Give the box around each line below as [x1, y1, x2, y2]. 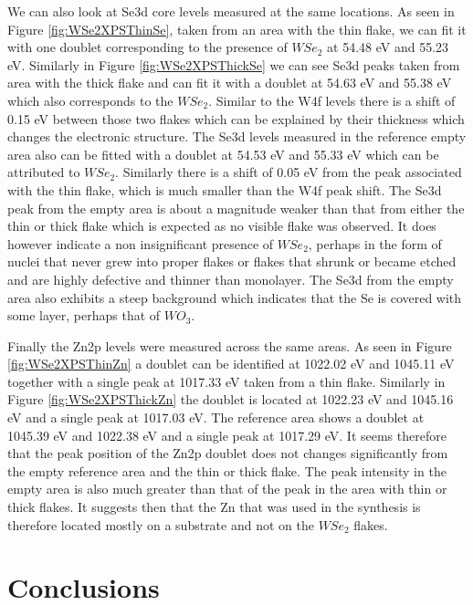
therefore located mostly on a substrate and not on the [7, 515, 314, 534]
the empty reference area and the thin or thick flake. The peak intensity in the [7, 461, 447, 480]
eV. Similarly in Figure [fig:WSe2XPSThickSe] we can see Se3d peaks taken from [7, 55, 460, 74]
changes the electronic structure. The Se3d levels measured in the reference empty [7, 127, 467, 146]
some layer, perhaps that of [7, 306, 161, 325]
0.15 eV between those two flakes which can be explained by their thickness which [7, 109, 465, 128]
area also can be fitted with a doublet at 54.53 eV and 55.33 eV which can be [7, 144, 439, 163]
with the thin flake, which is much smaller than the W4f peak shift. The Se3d [7, 180, 442, 199]
